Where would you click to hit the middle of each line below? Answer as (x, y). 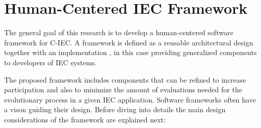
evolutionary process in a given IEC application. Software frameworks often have (130, 99)
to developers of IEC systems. (50, 62)
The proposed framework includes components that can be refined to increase (125, 79)
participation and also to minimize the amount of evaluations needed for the (123, 89)
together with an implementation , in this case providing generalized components (130, 52)
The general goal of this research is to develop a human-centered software (119, 32)
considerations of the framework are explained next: (85, 119)
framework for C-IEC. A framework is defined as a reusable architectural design (129, 42)
